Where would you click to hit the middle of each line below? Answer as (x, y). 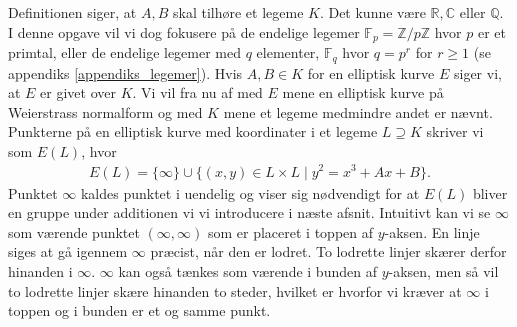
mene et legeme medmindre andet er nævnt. (358, 111)
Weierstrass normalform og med (105, 111)
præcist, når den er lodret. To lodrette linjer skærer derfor (328, 251)
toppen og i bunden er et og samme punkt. (139, 310)
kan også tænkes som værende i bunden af (247, 270)
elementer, (288, 52)
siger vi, (477, 72)
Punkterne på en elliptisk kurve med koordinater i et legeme (193, 131)
